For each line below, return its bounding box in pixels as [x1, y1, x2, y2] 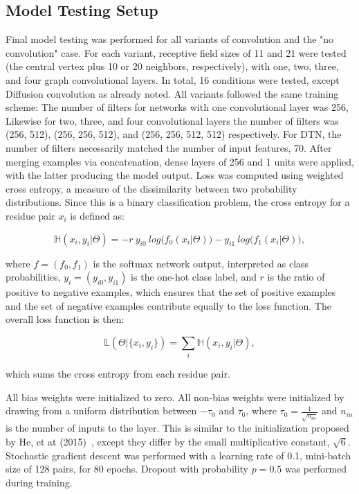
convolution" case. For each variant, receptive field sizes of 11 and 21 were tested [6, 45, 347, 60]
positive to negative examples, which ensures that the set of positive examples [6, 285, 336, 299]
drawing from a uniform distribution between [6, 403, 197, 418]
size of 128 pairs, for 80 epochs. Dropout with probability [6, 461, 249, 476]
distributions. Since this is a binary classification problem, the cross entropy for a [6, 195, 350, 209]
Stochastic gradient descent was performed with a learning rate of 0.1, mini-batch [6, 448, 351, 462]
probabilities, [6, 270, 61, 284]
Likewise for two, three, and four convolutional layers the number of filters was [6, 113, 339, 127]
